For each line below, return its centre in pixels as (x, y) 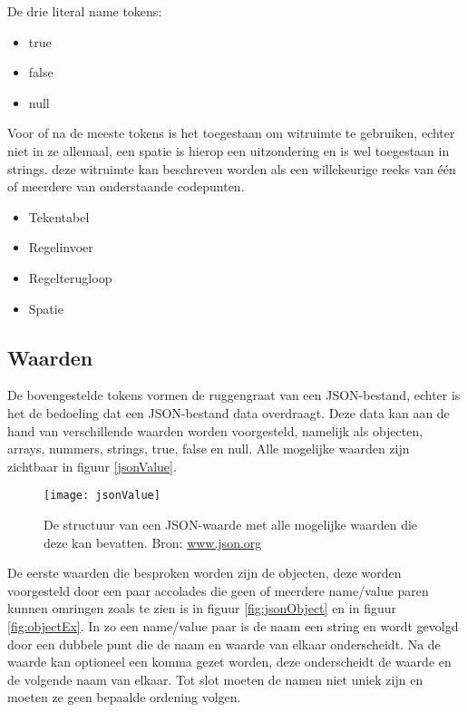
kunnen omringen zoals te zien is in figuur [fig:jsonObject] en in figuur (202, 608)
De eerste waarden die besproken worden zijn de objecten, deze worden (204, 573)
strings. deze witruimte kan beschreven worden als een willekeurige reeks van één (232, 168)
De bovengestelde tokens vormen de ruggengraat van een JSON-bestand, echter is (234, 395)
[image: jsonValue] (102, 496)
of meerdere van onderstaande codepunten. (126, 186)
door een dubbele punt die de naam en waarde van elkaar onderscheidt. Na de (224, 644)
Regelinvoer (61, 247)
